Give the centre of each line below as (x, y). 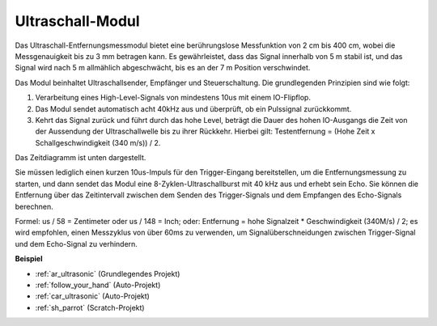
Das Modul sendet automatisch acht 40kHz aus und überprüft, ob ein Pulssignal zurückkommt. (193, 108)
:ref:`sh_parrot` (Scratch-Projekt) (90, 307)
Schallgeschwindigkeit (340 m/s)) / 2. (98, 142)
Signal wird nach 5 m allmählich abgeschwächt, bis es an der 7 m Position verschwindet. (163, 68)
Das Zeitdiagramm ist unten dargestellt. (81, 158)
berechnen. (34, 206)
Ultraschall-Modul (78, 21)
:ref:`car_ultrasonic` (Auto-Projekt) (92, 296)
